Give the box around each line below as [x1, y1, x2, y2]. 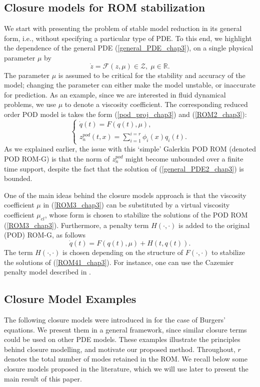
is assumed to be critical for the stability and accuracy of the [58, 69, 245, 80]
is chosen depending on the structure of [62, 246, 183, 257]
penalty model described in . [4, 266, 91, 277]
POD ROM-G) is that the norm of [4, 153, 110, 164]
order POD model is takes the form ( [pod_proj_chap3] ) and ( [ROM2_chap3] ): [4, 108, 247, 119]
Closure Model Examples [4, 291, 136, 306]
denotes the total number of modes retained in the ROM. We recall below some [4, 353, 248, 364]
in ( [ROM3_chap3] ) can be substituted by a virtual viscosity [43, 199, 230, 210]
